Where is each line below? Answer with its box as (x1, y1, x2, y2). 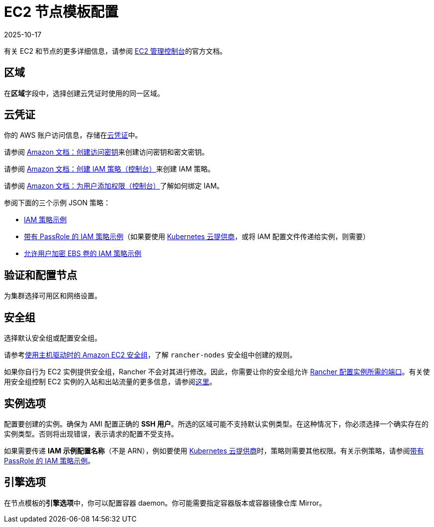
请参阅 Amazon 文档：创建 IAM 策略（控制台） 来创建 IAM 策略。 (4, 165, 215, 174)
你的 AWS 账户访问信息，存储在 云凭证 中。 (4, 131, 142, 140)
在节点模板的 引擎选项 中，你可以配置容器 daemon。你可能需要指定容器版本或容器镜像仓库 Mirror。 (4, 498, 326, 507)
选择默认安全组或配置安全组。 (4, 334, 101, 343)
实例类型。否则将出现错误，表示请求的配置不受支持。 (4, 429, 178, 438)
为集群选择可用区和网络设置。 (4, 291, 101, 300)
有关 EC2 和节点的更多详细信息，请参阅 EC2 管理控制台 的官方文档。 (4, 46, 227, 55)
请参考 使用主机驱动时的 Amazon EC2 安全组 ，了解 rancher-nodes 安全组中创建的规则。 (4, 351, 297, 359)
